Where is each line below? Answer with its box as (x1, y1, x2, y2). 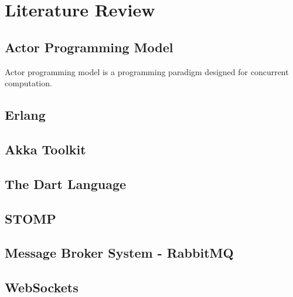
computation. (5, 77, 52, 89)
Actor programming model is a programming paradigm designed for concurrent (5, 65, 289, 77)
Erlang (5, 106, 46, 124)
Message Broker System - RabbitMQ (5, 244, 234, 262)
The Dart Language (5, 174, 127, 193)
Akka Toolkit (5, 140, 86, 158)
